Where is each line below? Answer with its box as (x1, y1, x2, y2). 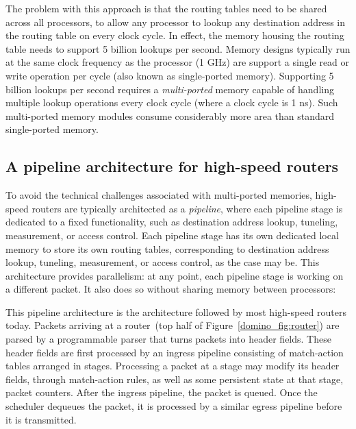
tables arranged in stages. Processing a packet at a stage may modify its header (5, 358, 340, 373)
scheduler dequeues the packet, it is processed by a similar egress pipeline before (5, 399, 342, 413)
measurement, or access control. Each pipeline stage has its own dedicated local (5, 228, 339, 242)
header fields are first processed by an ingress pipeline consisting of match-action (5, 345, 344, 359)
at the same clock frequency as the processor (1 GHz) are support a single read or (5, 55, 350, 69)
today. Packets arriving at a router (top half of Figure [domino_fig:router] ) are (5, 318, 340, 332)
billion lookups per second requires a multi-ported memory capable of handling (5, 82, 334, 96)
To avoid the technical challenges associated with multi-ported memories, (5, 188, 312, 202)
